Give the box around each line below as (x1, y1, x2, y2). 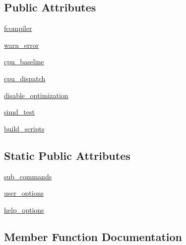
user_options (4, 188, 44, 198)
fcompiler (4, 23, 32, 33)
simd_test (4, 107, 35, 117)
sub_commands (4, 171, 52, 181)
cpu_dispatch (4, 73, 46, 83)
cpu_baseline (4, 56, 44, 67)
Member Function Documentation (4, 229, 183, 244)
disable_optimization (4, 90, 68, 100)
